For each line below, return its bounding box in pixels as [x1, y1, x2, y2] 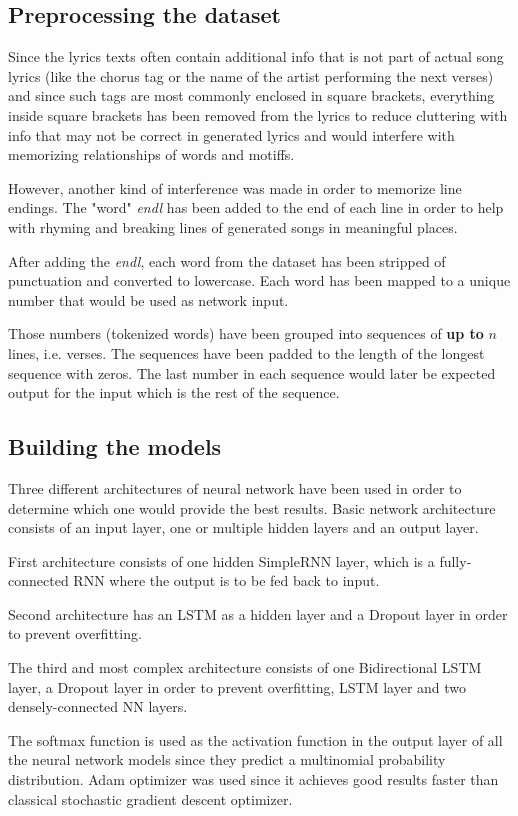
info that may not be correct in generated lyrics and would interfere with [8, 124, 455, 145]
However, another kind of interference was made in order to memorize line [8, 177, 462, 198]
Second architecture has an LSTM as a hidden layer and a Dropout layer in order [8, 603, 508, 624]
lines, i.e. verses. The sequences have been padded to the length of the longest [8, 342, 485, 363]
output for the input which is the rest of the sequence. [8, 382, 340, 403]
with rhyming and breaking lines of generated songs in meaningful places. [8, 216, 458, 237]
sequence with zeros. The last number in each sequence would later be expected [8, 362, 496, 383]
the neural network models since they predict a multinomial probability [8, 749, 446, 770]
